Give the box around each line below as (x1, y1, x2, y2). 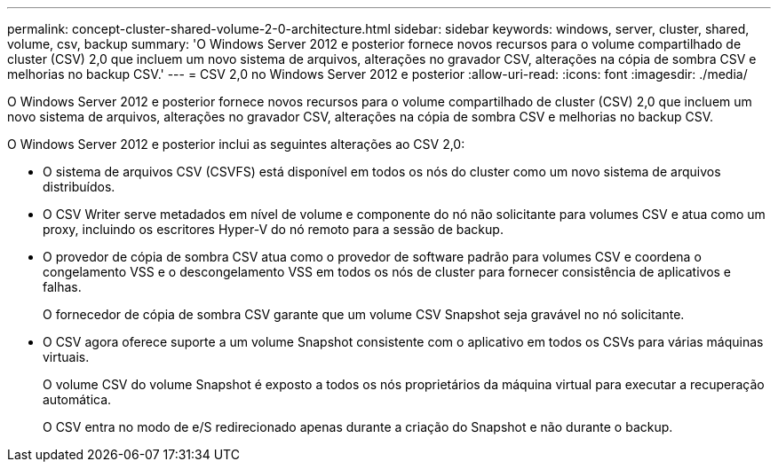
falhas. (43, 279, 82, 294)
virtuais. (43, 349, 90, 364)
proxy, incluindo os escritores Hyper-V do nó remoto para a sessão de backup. (43, 222, 504, 237)
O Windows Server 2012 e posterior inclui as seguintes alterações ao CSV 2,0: (7, 137, 465, 152)
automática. (43, 392, 112, 407)
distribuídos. (43, 179, 115, 194)
